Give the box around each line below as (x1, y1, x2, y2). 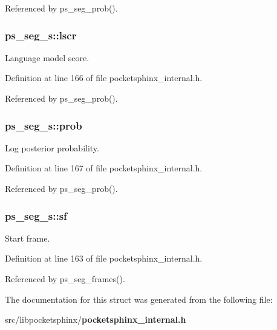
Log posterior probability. (5, 141, 99, 154)
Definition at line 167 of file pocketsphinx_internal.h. (5, 162, 203, 174)
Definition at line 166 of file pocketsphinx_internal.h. (5, 71, 203, 84)
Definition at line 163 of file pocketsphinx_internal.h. (5, 252, 203, 265)
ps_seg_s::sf (5, 208, 67, 223)
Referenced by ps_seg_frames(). (5, 272, 125, 285)
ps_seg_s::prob (5, 117, 82, 133)
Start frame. (5, 231, 50, 244)
